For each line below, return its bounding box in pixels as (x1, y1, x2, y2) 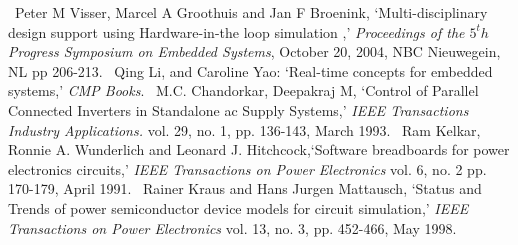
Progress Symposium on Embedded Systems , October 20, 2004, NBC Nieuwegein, (8, 41, 501, 62)
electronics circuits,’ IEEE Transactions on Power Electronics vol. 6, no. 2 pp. (8, 158, 487, 179)
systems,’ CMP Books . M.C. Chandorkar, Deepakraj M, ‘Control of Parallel (8, 80, 479, 101)
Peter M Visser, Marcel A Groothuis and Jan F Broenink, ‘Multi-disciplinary (14, 2, 488, 22)
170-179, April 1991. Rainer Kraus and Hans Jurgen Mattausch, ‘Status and (8, 178, 482, 199)
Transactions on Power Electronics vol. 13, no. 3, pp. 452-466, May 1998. (8, 217, 457, 238)
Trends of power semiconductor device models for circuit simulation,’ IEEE (8, 197, 469, 218)
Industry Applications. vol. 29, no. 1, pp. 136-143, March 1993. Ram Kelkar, (8, 119, 481, 140)
